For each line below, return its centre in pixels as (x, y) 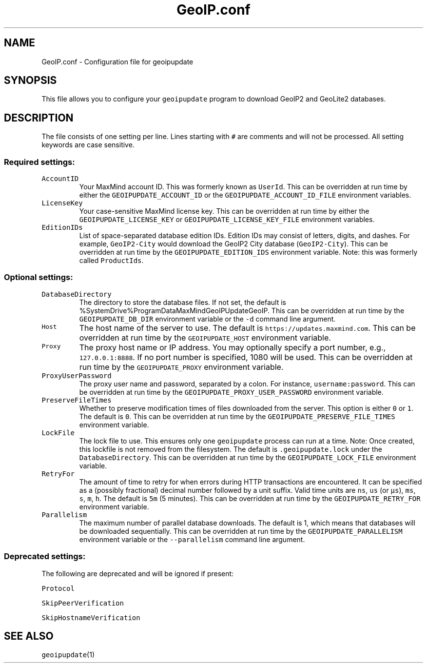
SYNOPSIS (30, 81)
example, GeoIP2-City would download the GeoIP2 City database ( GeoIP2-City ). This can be (233, 244)
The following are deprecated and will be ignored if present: (138, 573)
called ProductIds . (111, 261)
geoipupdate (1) (68, 655)
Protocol (58, 588)
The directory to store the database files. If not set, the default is (183, 302)
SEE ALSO (29, 636)
